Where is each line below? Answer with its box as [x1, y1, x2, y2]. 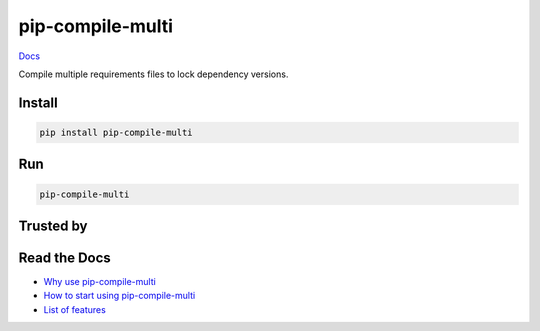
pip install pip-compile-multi [39, 126, 194, 138]
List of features [43, 303, 107, 315]
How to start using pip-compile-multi [43, 290, 196, 302]
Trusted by [18, 217, 88, 234]
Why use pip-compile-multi [43, 276, 157, 288]
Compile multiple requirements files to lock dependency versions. [18, 68, 289, 80]
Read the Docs [18, 249, 112, 266]
